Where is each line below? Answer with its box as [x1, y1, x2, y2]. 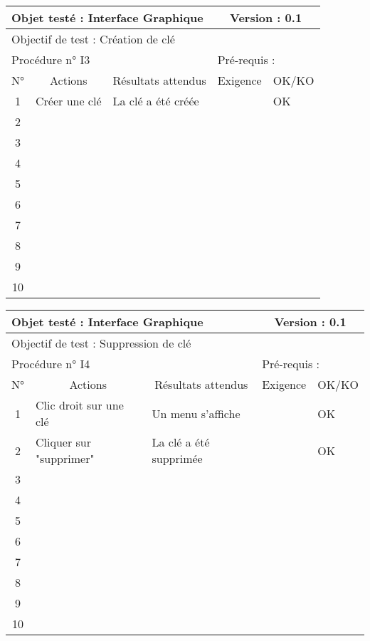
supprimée [152, 450, 203, 467]
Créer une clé [36, 93, 102, 109]
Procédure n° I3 [11, 51, 90, 68]
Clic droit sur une [36, 397, 124, 413]
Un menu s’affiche [152, 405, 240, 422]
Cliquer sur [36, 434, 91, 450]
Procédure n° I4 [11, 355, 90, 372]
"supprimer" [36, 450, 95, 467]
